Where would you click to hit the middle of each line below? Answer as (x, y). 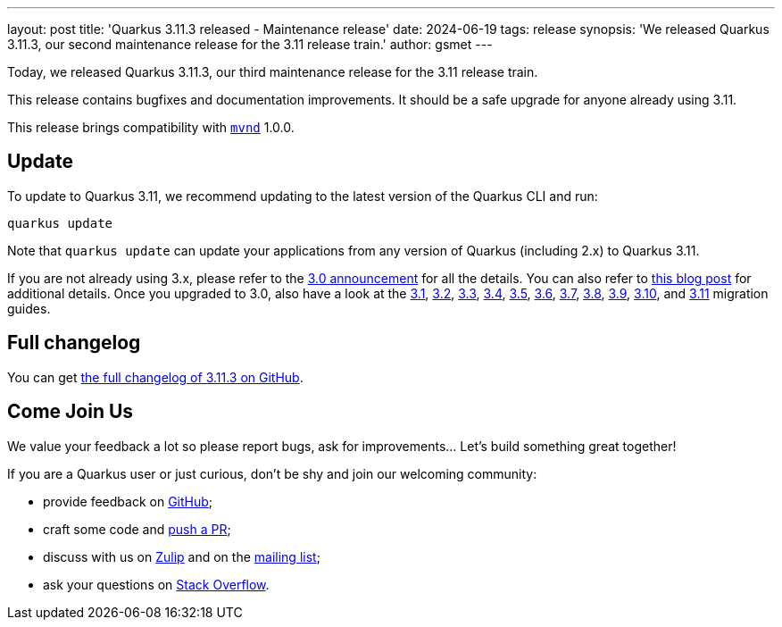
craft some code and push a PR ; (137, 529)
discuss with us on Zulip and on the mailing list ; (182, 556)
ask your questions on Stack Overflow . (156, 584)
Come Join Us (71, 412)
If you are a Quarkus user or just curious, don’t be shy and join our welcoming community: (272, 473)
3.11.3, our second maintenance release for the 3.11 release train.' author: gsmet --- (250, 44)
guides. (29, 308)
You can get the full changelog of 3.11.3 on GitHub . (155, 377)
